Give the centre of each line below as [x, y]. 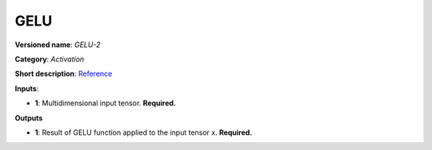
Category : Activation [50, 59]
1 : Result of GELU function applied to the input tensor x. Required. [144, 132]
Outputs [29, 118]
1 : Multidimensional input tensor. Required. [105, 103]
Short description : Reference [64, 74]
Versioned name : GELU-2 [58, 45]
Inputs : [27, 89]
